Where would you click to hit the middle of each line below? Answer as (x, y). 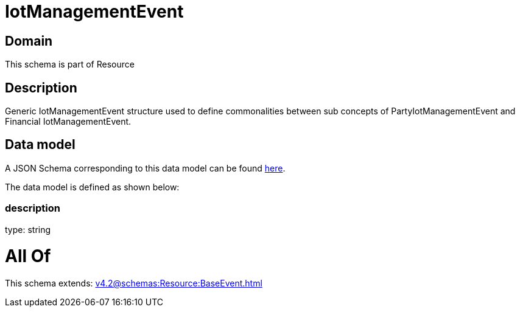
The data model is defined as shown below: (92, 187)
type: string (28, 229)
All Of (28, 256)
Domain (29, 41)
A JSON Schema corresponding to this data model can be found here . (145, 168)
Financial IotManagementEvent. (68, 122)
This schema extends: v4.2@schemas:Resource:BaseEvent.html (134, 283)
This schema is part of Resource (70, 64)
